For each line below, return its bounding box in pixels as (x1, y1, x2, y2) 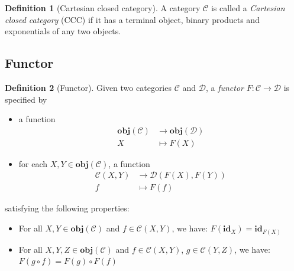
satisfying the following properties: (5, 202, 130, 214)
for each (18, 157, 48, 169)
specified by (5, 93, 47, 105)
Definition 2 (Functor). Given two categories (5, 81, 172, 93)
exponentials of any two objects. (5, 25, 121, 37)
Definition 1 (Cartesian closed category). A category (5, 2, 201, 14)
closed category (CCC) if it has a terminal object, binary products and (5, 13, 260, 25)
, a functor (205, 81, 244, 93)
